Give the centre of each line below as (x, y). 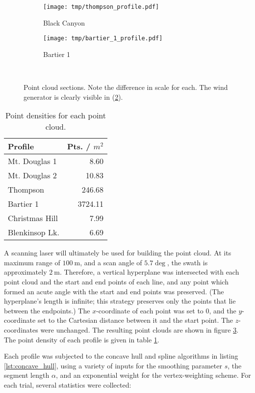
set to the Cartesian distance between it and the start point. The (135, 320)
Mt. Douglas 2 (32, 175)
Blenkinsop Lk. (34, 232)
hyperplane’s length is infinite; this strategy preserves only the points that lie (120, 301)
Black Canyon (64, 22)
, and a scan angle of (111, 262)
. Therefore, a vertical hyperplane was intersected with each (149, 272)
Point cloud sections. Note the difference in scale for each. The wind (126, 87)
